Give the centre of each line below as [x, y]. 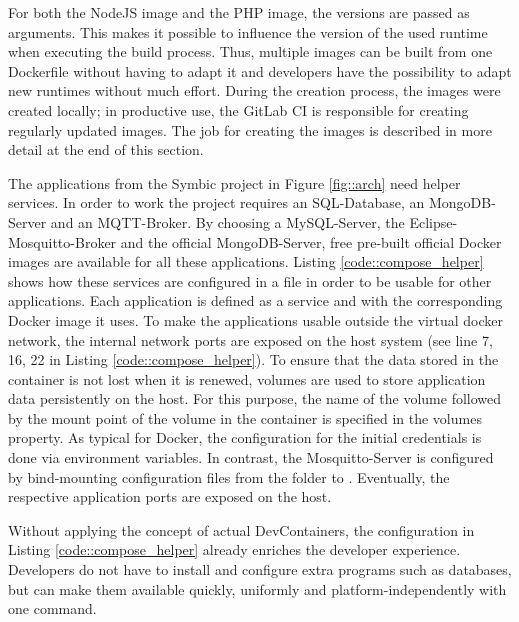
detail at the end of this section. [106, 149]
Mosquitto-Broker [62, 241]
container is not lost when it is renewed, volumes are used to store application [247, 378]
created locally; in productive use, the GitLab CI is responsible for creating [238, 109]
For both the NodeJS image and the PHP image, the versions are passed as [239, 12]
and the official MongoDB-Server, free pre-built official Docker [311, 241]
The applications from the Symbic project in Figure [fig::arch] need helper [234, 182]
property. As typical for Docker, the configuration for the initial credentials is [245, 437]
